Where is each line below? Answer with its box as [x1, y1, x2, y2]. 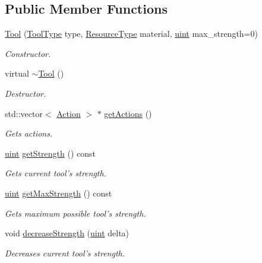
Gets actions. [5, 127, 53, 140]
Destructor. [5, 87, 46, 99]
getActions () [104, 107, 152, 119]
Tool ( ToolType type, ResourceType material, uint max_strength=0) [5, 27, 258, 40]
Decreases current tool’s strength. [5, 246, 125, 259]
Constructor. [5, 47, 51, 59]
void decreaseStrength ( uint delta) [5, 227, 130, 239]
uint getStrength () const [5, 147, 96, 159]
